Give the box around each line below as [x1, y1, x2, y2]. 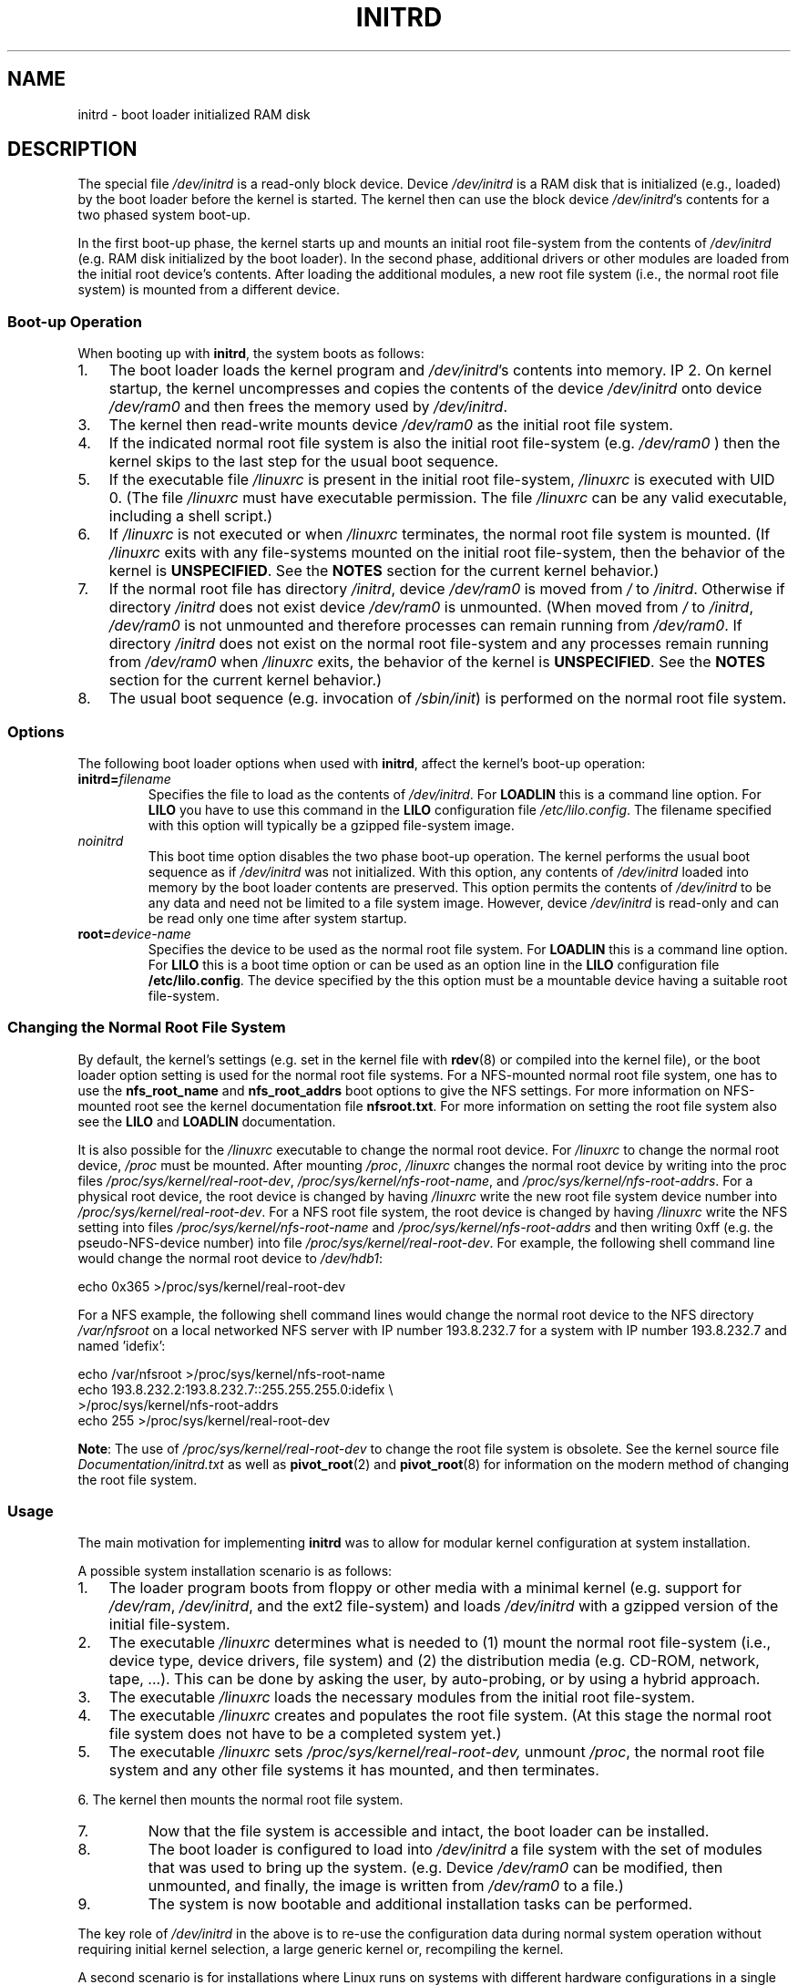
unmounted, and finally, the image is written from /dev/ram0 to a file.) [148, 1877, 624, 1896]
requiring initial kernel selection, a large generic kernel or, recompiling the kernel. [77, 1941, 564, 1958]
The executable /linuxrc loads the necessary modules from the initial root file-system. [108, 1688, 695, 1707]
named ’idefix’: [77, 1337, 166, 1353]
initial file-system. [108, 1615, 230, 1634]
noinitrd [77, 832, 124, 849]
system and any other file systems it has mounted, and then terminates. [108, 1761, 599, 1780]
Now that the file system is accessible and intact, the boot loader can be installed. [148, 1822, 710, 1841]
